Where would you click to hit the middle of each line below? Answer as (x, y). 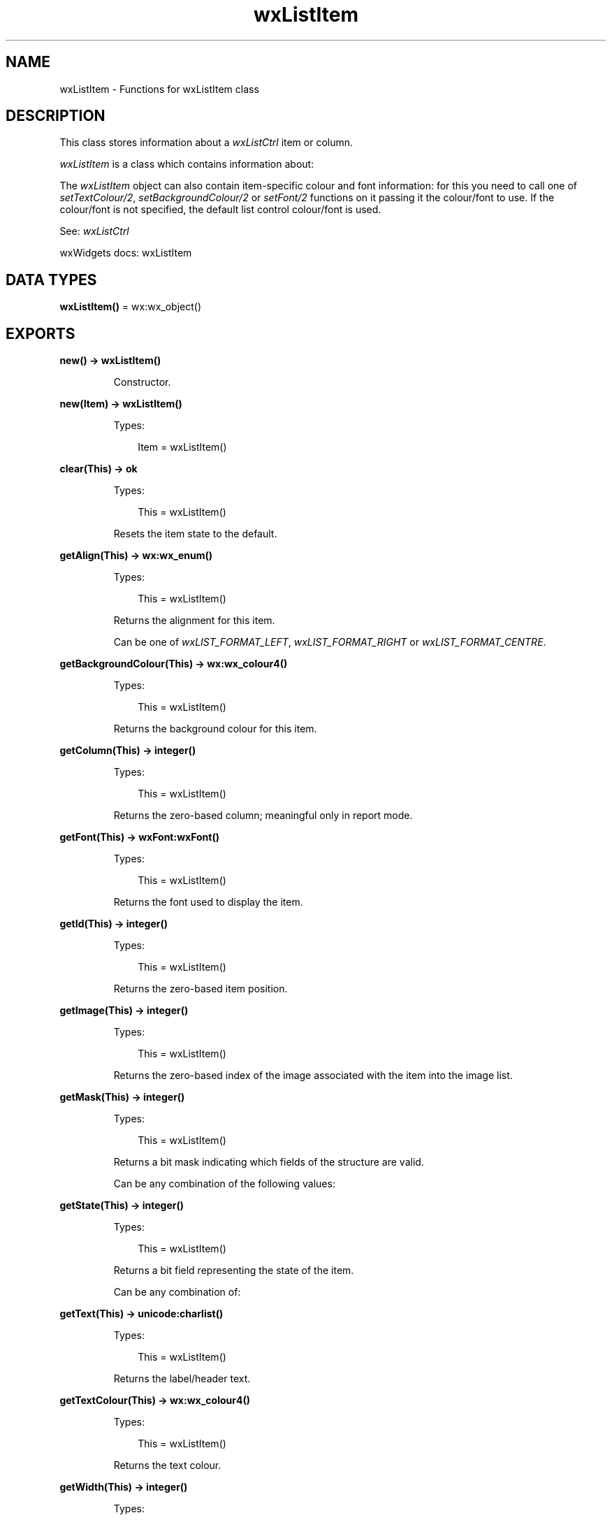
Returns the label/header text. (182, 1379)
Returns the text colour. (167, 1465)
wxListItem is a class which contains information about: (187, 164)
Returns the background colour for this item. (215, 729)
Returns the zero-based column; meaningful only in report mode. (263, 816)
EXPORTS (41, 333)
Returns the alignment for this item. (194, 621)
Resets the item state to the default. (195, 534)
